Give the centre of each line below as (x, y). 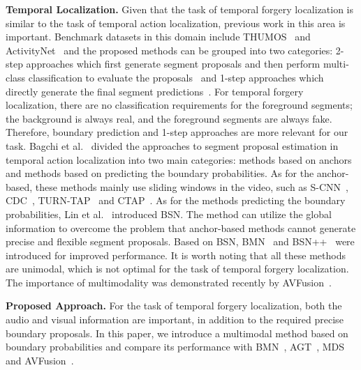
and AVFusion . (40, 360)
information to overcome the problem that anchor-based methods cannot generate (181, 228)
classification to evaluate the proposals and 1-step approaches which (176, 77)
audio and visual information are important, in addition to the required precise (175, 319)
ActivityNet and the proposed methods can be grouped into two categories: (169, 50)
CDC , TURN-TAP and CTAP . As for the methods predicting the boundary (176, 200)
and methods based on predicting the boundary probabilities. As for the (160, 173)
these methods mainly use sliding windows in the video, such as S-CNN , (192, 186)
